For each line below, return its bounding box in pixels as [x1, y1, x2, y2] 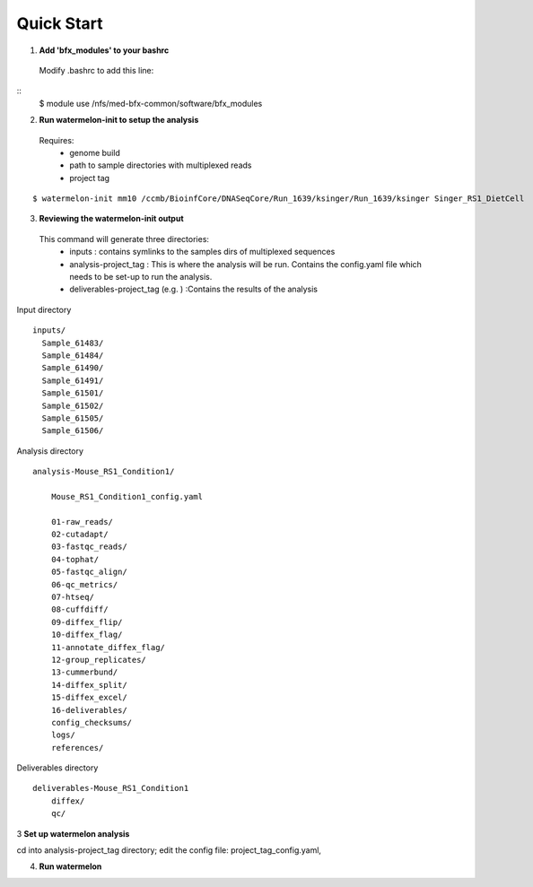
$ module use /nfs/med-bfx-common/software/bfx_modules [39, 98, 263, 109]
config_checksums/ [50, 717, 133, 727]
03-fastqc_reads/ [50, 542, 127, 552]
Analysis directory [16, 445, 84, 457]
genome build [69, 147, 120, 158]
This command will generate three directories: [39, 233, 210, 244]
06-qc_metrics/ [50, 579, 118, 589]
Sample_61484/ [41, 350, 104, 361]
